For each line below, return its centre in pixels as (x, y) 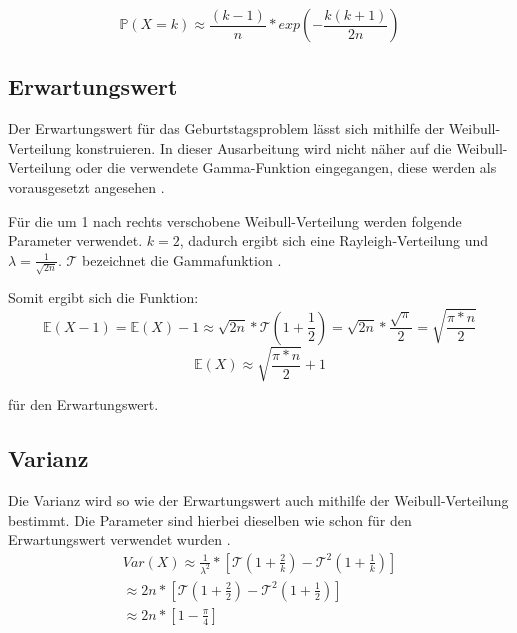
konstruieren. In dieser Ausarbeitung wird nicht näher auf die (263, 147)
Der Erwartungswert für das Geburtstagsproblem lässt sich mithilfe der (226, 128)
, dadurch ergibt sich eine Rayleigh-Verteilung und (334, 240)
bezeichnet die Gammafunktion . (182, 259)
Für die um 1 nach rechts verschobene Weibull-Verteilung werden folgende (235, 220)
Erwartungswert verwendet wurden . (119, 539)
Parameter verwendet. (75, 240)
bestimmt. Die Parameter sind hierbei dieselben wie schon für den (210, 519)
